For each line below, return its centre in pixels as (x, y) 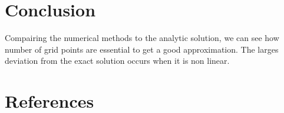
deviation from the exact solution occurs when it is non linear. (117, 61)
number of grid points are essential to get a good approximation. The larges (142, 49)
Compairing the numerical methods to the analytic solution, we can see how (142, 38)
